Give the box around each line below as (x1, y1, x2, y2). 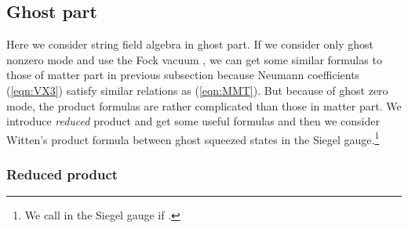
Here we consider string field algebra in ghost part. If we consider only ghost (6, 36, 374, 52)
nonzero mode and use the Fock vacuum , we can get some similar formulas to (6, 51, 382, 67)
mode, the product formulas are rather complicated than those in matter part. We (6, 97, 402, 114)
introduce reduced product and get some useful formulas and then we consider (6, 113, 380, 129)
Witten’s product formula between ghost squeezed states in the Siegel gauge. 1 (6, 128, 380, 147)
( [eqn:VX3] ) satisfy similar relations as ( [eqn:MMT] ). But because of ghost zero (6, 81, 388, 98)
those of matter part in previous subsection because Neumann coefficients (6, 67, 360, 83)
